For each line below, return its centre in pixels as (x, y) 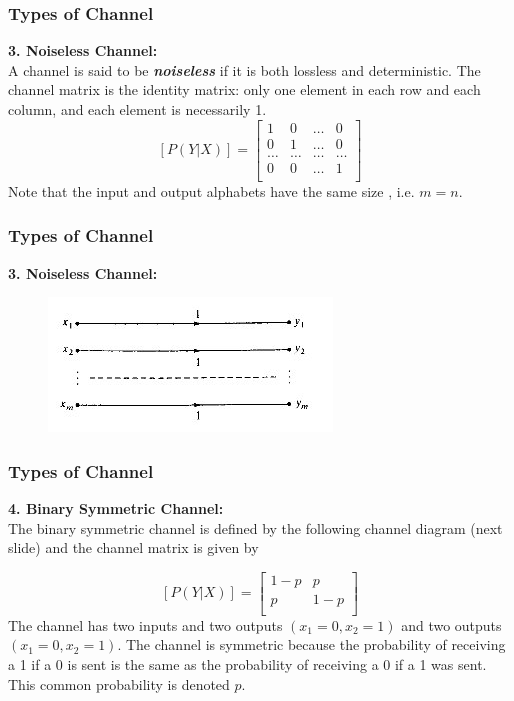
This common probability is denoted (119, 683)
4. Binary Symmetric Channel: (116, 507)
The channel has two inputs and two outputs (145, 624)
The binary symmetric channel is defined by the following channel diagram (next (255, 527)
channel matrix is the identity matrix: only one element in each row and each (244, 89)
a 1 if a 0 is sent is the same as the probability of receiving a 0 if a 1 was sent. (247, 664)
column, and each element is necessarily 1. (137, 109)
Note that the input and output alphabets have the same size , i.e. (211, 190)
